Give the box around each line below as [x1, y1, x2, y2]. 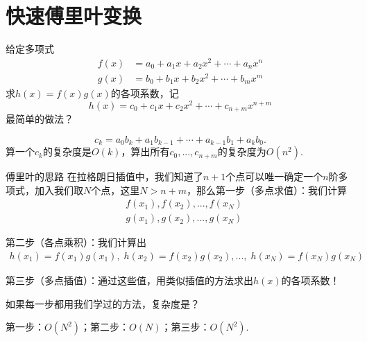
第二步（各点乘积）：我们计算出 [6, 235, 146, 250]
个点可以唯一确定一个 [225, 169, 323, 184]
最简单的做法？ [6, 112, 74, 126]
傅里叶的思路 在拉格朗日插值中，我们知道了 [6, 169, 203, 184]
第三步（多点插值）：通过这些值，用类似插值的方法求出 [6, 272, 253, 287]
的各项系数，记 [110, 85, 179, 100]
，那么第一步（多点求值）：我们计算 [186, 182, 347, 197]
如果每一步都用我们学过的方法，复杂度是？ [6, 296, 200, 311]
